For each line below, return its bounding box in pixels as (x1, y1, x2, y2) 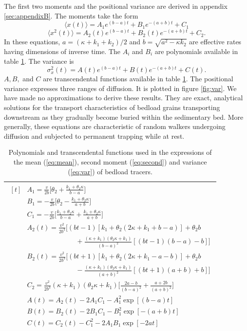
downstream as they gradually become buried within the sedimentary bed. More (4, 111, 244, 122)
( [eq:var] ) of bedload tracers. (68, 166, 152, 176)
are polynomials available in (154, 46, 238, 56)
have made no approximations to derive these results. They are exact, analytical (4, 92, 243, 103)
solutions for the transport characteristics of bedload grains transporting (4, 102, 220, 112)
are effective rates (189, 37, 242, 47)
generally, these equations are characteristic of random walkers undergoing (4, 121, 226, 131)
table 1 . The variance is (4, 55, 74, 66)
